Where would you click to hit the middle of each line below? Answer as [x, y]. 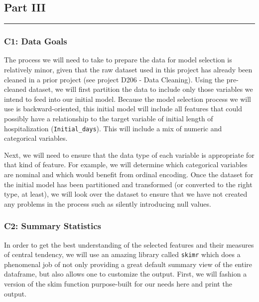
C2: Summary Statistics [53, 226]
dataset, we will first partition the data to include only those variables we [141, 89]
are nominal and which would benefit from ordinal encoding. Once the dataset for [129, 174]
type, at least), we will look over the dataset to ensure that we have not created [126, 194]
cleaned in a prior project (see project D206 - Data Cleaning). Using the [114, 79]
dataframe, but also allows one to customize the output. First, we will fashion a [126, 274]
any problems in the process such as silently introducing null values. [108, 203]
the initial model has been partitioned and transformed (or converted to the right [128, 184]
